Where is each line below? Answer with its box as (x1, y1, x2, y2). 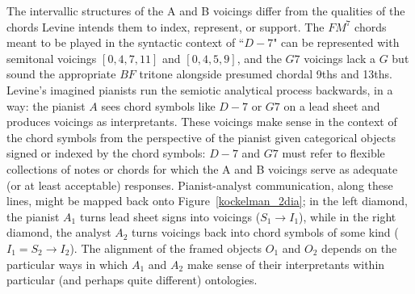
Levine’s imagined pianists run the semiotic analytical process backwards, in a (6, 81, 393, 98)
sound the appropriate (6, 65, 116, 82)
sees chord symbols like (101, 97, 216, 114)
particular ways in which (6, 255, 128, 272)
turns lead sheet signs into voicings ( (79, 208, 261, 225)
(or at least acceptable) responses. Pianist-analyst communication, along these (6, 176, 393, 193)
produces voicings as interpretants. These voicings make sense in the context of (6, 113, 397, 130)
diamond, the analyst (6, 224, 111, 241)
